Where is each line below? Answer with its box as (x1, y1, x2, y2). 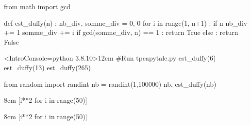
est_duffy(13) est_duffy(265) (4, 62, 91, 72)
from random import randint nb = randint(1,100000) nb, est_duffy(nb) (4, 78, 217, 89)
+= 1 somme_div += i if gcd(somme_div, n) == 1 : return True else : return (4, 27, 238, 37)
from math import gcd (4, 1, 70, 11)
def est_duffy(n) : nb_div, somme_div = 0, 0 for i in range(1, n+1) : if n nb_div (4, 17, 248, 28)
